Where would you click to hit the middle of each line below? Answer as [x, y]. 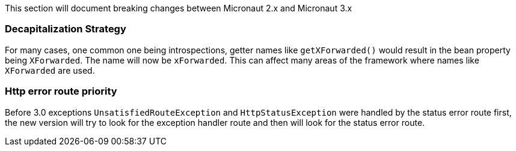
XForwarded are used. [50, 70]
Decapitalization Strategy [66, 29]
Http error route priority [61, 91]
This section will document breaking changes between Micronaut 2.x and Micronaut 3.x [179, 8]
